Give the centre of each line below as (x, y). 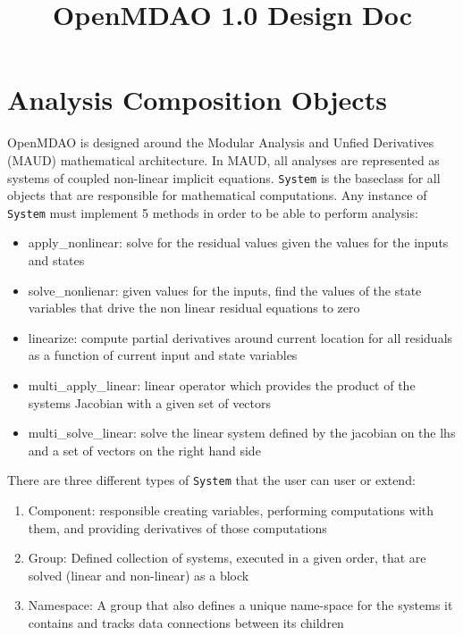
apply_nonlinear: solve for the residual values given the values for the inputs (238, 242)
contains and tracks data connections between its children (186, 622)
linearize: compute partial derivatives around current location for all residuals (240, 337)
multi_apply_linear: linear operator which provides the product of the (222, 384)
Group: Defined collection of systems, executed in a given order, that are (227, 558)
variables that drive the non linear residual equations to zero (194, 308)
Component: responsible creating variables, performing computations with (231, 510)
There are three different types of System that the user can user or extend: (211, 480)
